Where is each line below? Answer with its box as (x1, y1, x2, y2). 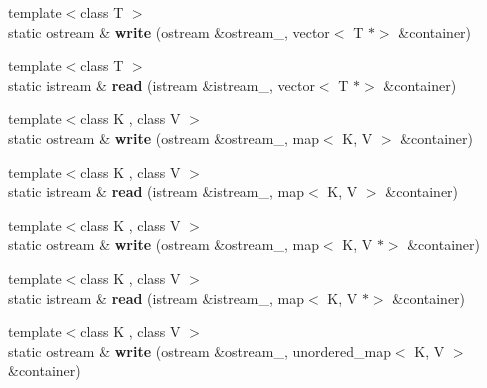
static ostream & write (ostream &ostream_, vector (8, 21, 330, 42)
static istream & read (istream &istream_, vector (8, 74, 315, 95)
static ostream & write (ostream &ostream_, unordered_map (8, 340, 391, 361)
